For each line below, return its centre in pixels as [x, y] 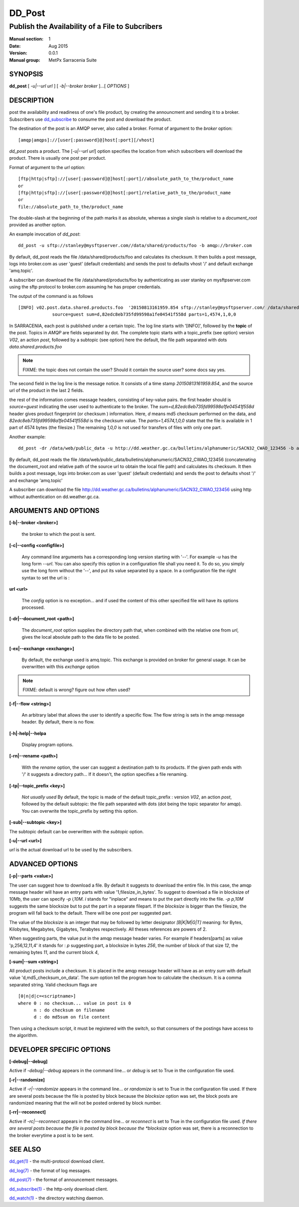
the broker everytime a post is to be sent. [52, 1135]
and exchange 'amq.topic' [36, 480]
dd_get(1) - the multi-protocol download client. [57, 1161]
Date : [15, 46]
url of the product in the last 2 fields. [47, 390]
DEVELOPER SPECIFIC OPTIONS [60, 1050]
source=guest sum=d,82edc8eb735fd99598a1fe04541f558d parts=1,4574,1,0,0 [144, 315]
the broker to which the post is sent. [59, 534]
